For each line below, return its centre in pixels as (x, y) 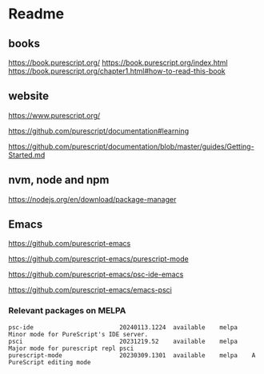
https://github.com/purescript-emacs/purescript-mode (99, 259)
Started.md (27, 155)
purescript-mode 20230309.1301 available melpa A (132, 355)
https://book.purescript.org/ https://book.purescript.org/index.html (118, 62)
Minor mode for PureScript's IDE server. (78, 334)
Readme (36, 14)
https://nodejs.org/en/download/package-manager (92, 199)
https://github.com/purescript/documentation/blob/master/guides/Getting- (131, 146)
